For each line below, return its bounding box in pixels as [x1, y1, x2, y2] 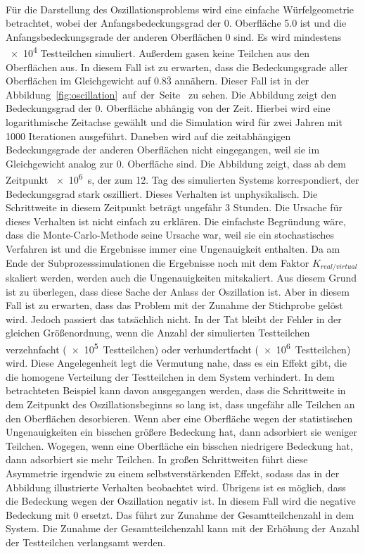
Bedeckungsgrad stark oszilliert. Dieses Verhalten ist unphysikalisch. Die [6, 186, 318, 201]
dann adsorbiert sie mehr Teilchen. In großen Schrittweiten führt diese [6, 452, 308, 467]
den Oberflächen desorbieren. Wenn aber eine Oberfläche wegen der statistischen [6, 410, 353, 425]
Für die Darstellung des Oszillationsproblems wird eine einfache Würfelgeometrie [6, 1, 354, 16]
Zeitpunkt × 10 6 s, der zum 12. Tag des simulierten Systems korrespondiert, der [6, 170, 359, 187]
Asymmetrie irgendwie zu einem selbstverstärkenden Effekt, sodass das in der [6, 466, 340, 481]
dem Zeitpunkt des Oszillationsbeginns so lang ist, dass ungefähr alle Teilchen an [6, 397, 355, 412]
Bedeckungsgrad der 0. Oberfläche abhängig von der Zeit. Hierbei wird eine [6, 101, 331, 115]
